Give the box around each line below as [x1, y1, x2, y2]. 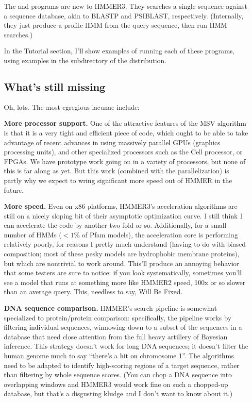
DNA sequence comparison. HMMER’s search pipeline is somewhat [4, 303, 217, 313]
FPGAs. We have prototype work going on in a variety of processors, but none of [4, 156, 246, 166]
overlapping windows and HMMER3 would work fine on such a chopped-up [4, 379, 228, 389]
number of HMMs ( [4, 229, 62, 239]
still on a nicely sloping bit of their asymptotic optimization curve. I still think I [4, 210, 243, 220]
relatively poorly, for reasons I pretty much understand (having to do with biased [4, 239, 246, 249]
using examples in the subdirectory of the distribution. [4, 55, 167, 65]
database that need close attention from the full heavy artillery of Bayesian [4, 331, 228, 341]
